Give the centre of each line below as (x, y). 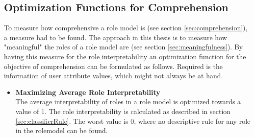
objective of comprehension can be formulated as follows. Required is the (113, 66)
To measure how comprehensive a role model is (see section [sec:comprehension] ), (126, 28)
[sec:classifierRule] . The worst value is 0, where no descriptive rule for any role (133, 121)
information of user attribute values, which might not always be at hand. (114, 76)
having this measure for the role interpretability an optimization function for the (125, 56)
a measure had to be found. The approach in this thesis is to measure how (115, 37)
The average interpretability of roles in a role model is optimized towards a (128, 102)
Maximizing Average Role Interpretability (88, 92)
